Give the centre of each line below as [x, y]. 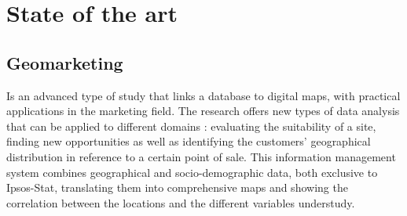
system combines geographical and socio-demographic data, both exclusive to [192, 172]
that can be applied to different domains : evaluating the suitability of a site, [191, 126]
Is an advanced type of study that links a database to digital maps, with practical [203, 95]
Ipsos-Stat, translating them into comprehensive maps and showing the [177, 187]
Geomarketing [65, 62]
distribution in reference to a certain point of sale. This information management [201, 156]
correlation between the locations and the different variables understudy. [181, 202]
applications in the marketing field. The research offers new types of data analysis [203, 111]
